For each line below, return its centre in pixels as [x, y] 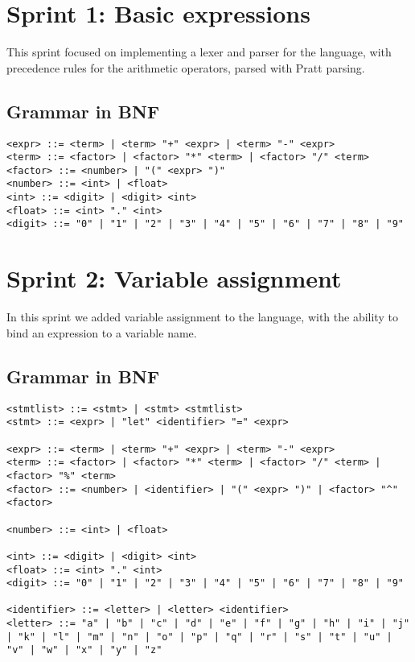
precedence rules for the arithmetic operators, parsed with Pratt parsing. [186, 67]
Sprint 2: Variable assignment [174, 278]
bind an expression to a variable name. [102, 332]
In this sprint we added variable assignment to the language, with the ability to [202, 317]
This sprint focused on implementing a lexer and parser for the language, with [199, 52]
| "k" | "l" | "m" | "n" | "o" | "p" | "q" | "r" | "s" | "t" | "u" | [199, 637]
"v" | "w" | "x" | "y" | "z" [84, 650]
